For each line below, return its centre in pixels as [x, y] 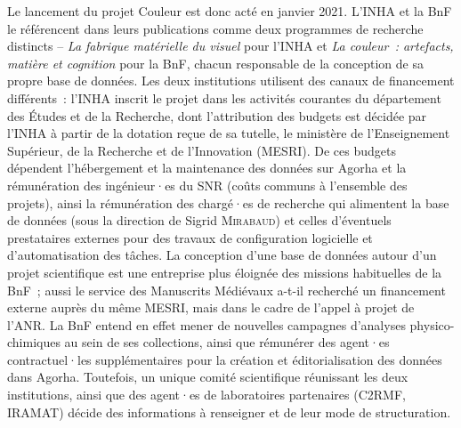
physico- [432, 324]
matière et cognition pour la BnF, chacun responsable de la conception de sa [215, 63]
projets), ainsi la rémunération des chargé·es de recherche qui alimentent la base [228, 202]
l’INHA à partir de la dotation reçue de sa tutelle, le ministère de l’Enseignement [229, 133]
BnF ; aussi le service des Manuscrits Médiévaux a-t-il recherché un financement [226, 290]
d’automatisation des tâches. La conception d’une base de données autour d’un [222, 255]
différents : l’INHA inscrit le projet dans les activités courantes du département [224, 97]
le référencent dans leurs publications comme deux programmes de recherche [215, 28]
